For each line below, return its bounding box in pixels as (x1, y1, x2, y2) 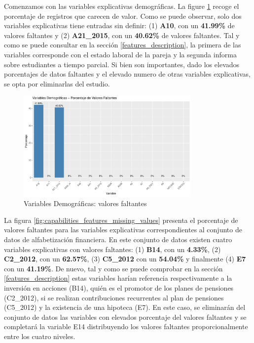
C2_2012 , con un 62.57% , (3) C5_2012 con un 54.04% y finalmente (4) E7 (4, 254, 246, 264)
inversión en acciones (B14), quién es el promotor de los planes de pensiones (4, 283, 234, 293)
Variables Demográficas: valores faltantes (24, 198, 147, 209)
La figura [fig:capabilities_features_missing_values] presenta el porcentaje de (4, 214, 238, 225)
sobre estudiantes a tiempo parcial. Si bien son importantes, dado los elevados (4, 59, 240, 69)
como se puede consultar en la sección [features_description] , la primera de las (4, 40, 241, 50)
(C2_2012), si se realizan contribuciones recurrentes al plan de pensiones (4, 292, 224, 302)
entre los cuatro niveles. (4, 331, 75, 342)
